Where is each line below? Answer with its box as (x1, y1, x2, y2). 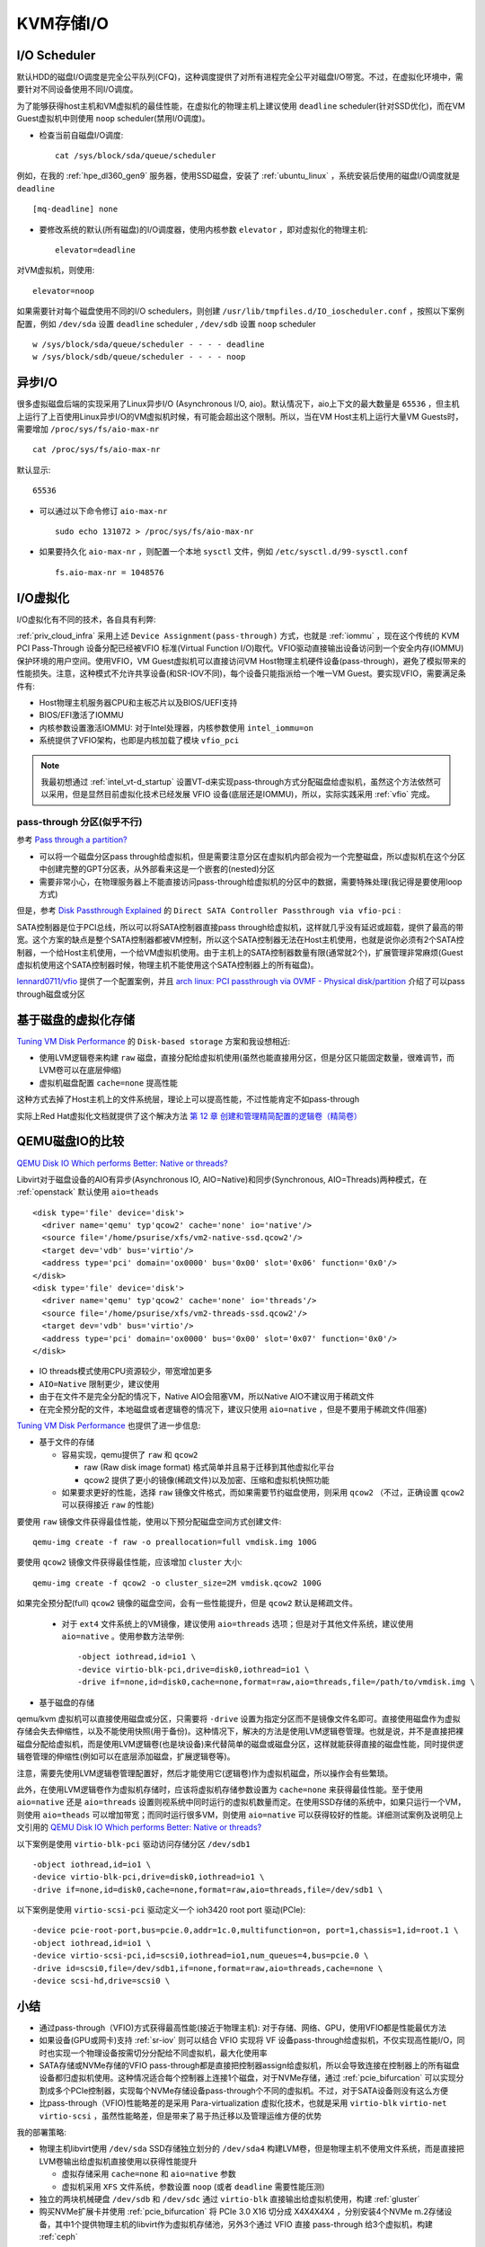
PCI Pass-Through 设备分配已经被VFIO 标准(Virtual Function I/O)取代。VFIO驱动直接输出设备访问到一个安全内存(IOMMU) (16, 643, 464, 653)
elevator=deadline (55, 244, 137, 255)
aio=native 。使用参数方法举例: (61, 1631, 185, 1642)
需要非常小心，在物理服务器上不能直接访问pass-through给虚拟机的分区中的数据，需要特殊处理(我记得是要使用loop (39, 876, 463, 887)
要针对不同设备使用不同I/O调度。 (16, 84, 138, 94)
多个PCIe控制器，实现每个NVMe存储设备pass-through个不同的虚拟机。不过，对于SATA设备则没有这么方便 (54, 2085, 449, 2096)
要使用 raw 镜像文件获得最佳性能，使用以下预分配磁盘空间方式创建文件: (16, 1515, 282, 1527)
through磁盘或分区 (16, 989, 85, 999)
